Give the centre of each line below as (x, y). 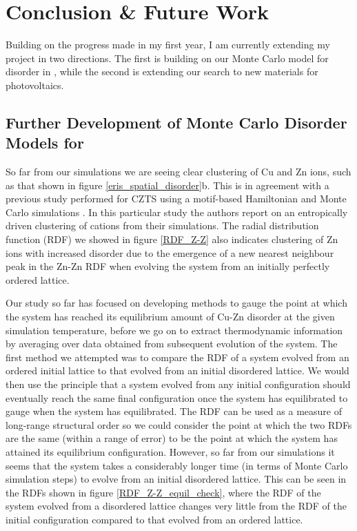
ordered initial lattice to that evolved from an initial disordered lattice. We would (177, 370)
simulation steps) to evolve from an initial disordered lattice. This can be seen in (176, 479)
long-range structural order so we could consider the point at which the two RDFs (179, 424)
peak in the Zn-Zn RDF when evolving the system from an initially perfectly (168, 266)
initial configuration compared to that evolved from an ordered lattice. (154, 519)
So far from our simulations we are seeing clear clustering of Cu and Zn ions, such (178, 172)
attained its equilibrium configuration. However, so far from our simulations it (170, 451)
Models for (45, 143)
